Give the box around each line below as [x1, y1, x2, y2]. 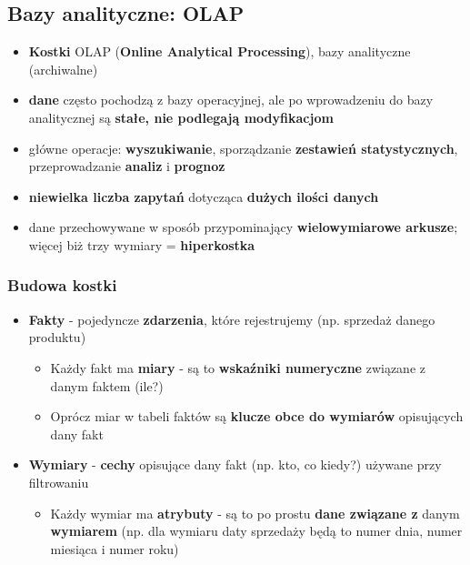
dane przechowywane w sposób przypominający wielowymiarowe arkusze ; [28, 217, 458, 237]
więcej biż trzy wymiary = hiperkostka [28, 235, 255, 254]
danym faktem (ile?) [50, 376, 164, 395]
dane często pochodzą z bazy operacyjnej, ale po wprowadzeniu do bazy [28, 90, 434, 109]
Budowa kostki [7, 274, 117, 297]
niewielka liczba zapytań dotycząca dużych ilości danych [28, 187, 379, 206]
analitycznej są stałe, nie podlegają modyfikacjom [28, 107, 334, 126]
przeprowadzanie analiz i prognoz [28, 156, 225, 176]
